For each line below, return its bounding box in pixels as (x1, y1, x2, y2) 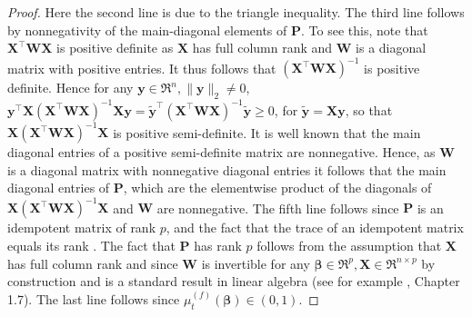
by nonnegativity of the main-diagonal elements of (7, 20, 287, 39)
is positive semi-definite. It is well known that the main (113, 123, 421, 142)
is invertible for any (201, 253, 310, 272)
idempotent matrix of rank (7, 218, 156, 237)
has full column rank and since (7, 253, 178, 272)
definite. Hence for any (7, 78, 134, 97)
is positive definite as (56, 38, 174, 57)
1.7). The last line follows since (7, 289, 180, 308)
